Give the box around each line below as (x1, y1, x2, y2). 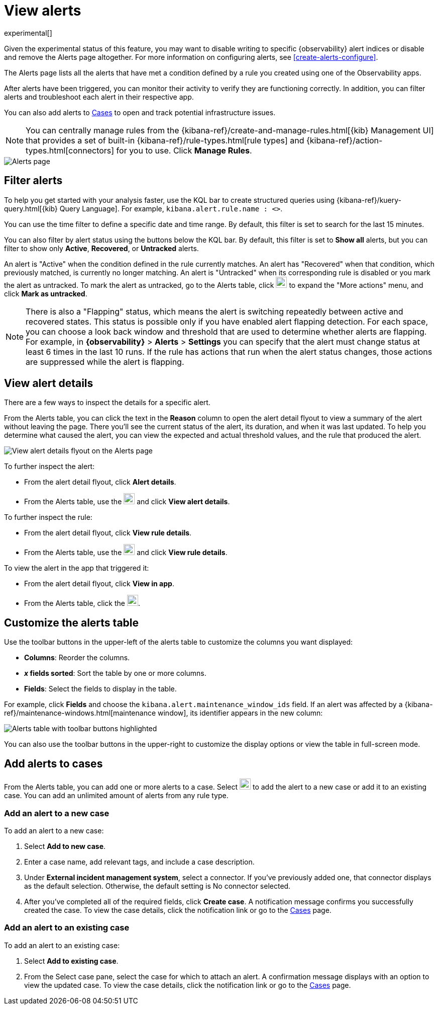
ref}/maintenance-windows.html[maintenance (4, 709, 156, 718)
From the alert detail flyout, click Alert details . (24, 478, 176, 487)
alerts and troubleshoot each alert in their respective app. (4, 92, 194, 101)
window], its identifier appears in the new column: (158, 709, 323, 718)
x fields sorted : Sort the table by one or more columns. (24, 669, 206, 678)
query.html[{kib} (4, 204, 58, 213)
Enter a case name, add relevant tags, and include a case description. (24, 857, 255, 866)
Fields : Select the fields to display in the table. (24, 684, 177, 693)
